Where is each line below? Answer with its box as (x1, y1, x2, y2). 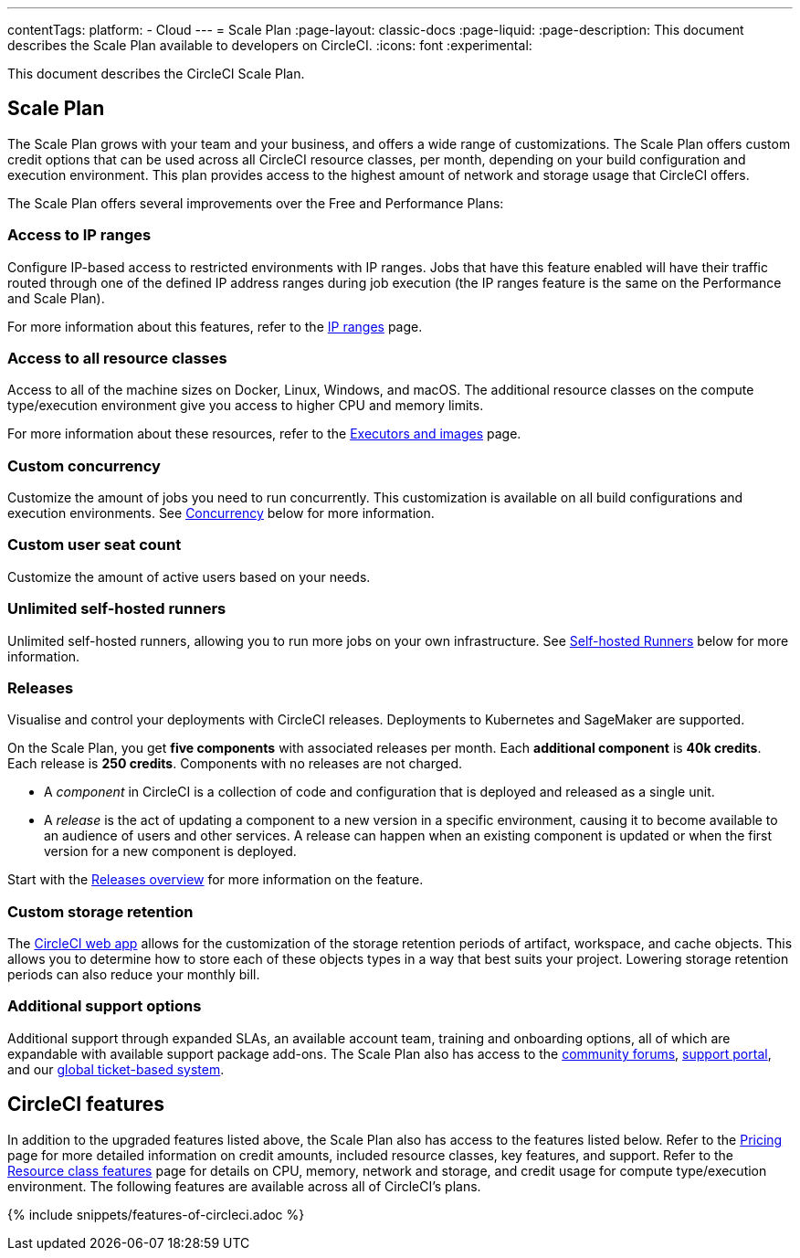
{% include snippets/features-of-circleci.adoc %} (7, 1206, 305, 1222)
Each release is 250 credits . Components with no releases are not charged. (7, 756, 463, 772)
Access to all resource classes (7, 348, 227, 367)
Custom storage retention (7, 902, 194, 921)
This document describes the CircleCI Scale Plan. (7, 66, 305, 81)
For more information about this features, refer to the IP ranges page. (7, 318, 423, 334)
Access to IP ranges (7, 226, 152, 245)
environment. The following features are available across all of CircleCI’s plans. (7, 1178, 481, 1194)
